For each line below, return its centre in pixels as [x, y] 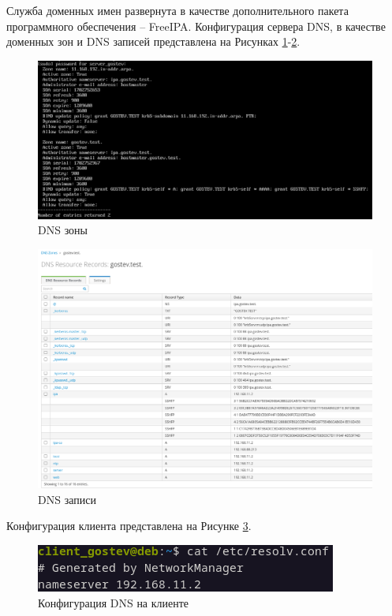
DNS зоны [63, 230]
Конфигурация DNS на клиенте [114, 602]
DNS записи [67, 499]
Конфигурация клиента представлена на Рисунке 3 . [129, 526]
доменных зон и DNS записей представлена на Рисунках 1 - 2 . [153, 41]
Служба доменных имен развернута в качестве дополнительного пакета [177, 10]
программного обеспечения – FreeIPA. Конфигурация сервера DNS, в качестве [196, 26]
